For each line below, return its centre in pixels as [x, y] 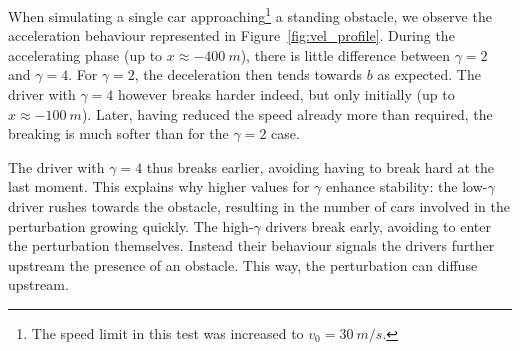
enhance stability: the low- [406, 186]
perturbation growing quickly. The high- [131, 225]
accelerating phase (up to [85, 54]
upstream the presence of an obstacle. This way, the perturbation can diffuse [243, 264]
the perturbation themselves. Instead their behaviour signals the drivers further [251, 245]
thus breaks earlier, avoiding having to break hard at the [320, 166]
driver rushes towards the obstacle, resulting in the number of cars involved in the [259, 206]
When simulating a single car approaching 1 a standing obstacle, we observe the [250, 14]
